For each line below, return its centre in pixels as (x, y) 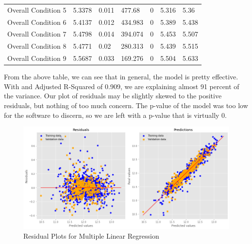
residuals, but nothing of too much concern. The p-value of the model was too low (126, 105)
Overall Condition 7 (37, 34)
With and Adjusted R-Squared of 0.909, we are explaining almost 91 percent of (122, 86)
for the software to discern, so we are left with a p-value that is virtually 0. (115, 115)
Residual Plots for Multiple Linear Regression (91, 235)
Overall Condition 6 (37, 22)
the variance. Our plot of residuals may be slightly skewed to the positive (113, 96)
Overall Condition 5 (37, 9)
